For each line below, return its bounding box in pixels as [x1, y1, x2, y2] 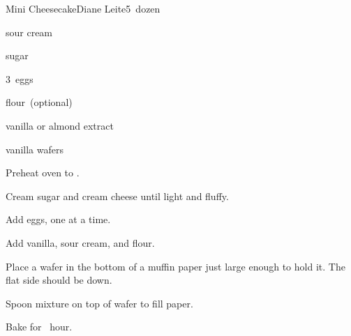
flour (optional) [6, 95, 73, 109]
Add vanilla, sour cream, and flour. [6, 235, 155, 250]
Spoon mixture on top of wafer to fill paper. [6, 296, 193, 310]
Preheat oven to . [6, 165, 80, 180]
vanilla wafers [6, 142, 64, 156]
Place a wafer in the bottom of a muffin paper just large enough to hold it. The [6, 259, 345, 273]
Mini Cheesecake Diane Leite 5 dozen [6, 1, 160, 15]
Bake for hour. [6, 319, 73, 334]
